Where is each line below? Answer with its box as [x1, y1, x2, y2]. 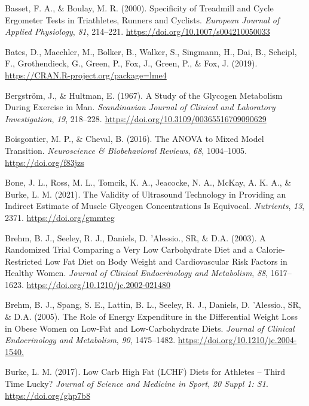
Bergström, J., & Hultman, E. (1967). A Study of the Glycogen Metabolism [5, 89, 283, 101]
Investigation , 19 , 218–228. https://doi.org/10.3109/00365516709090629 [5, 112, 267, 125]
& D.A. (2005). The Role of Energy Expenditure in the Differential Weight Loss [5, 310, 298, 323]
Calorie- [256, 243, 285, 256]
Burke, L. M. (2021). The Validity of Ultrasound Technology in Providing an [5, 187, 286, 200]
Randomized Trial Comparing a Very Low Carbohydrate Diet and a [5, 243, 253, 256]
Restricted [5, 254, 42, 267]
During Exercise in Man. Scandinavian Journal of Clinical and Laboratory [5, 101, 276, 113]
